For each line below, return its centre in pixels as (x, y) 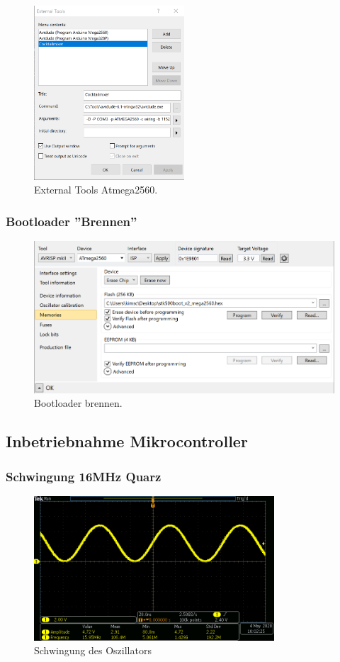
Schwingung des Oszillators (93, 650)
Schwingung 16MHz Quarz (84, 476)
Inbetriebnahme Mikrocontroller (127, 441)
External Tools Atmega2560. (96, 190)
